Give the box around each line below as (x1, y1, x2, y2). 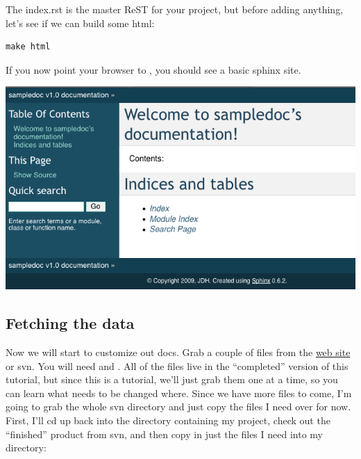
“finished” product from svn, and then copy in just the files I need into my (6, 426, 323, 441)
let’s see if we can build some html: (6, 15, 155, 30)
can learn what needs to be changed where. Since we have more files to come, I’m (6, 385, 352, 400)
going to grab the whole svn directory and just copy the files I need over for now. (6, 399, 351, 414)
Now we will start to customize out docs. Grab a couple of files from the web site (6, 344, 351, 359)
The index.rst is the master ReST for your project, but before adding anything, (6, 2, 344, 16)
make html (6, 42, 51, 52)
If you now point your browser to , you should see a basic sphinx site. (6, 62, 301, 76)
